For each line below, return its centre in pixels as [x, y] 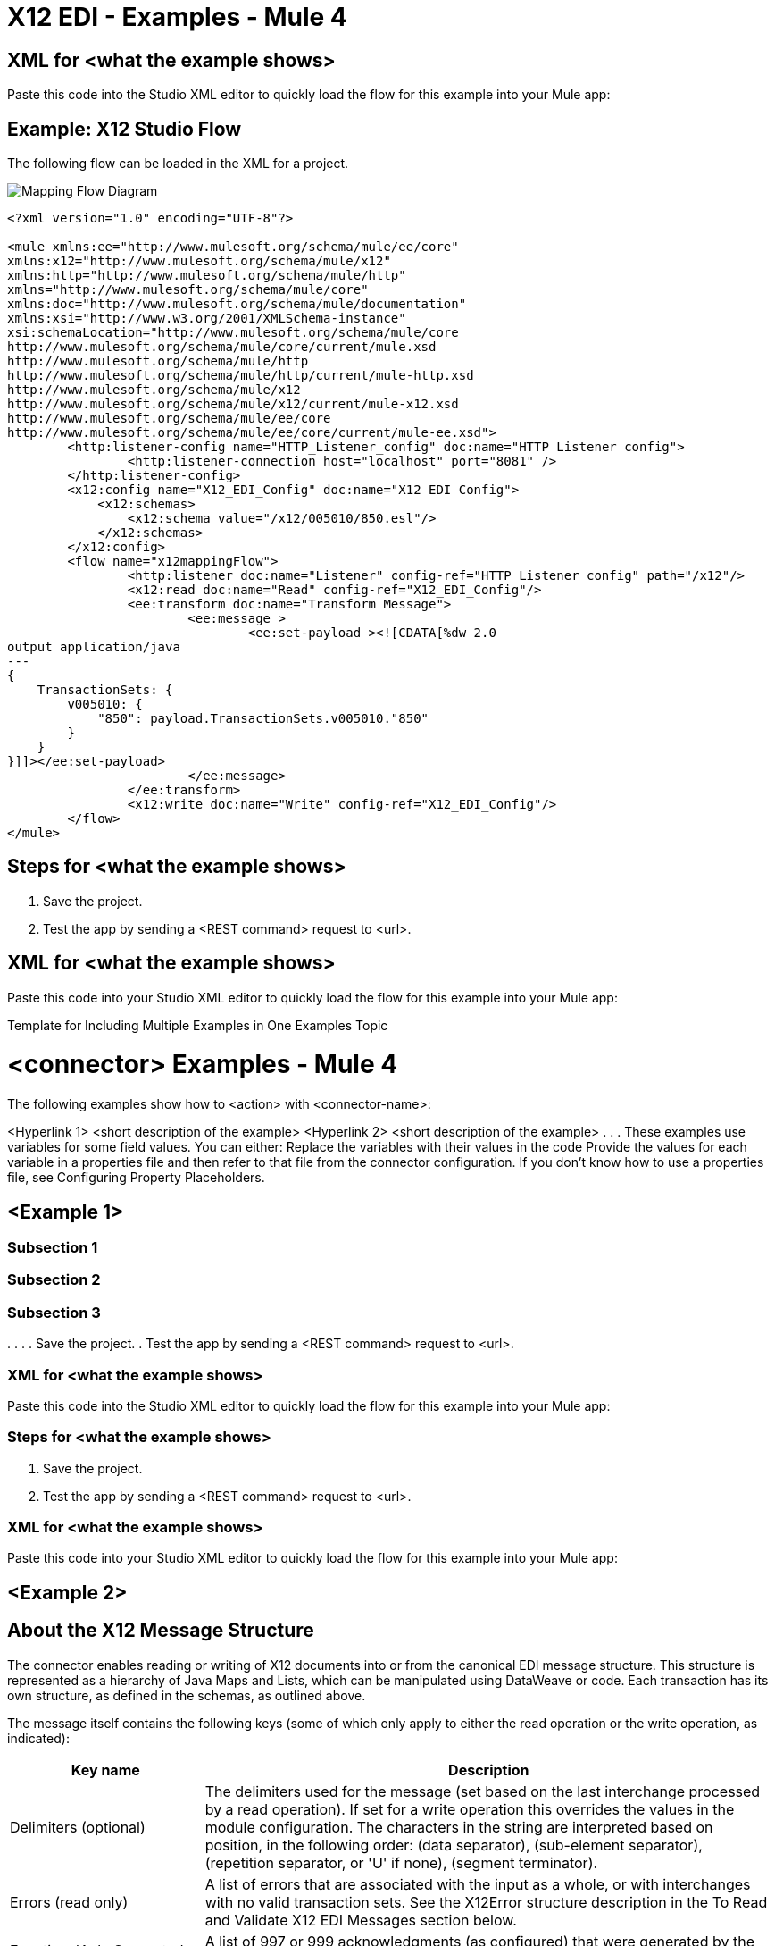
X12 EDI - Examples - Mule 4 [177, 17]
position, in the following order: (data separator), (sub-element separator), [454, 1845]
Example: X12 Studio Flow [125, 129]
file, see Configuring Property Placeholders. [136, 1178]
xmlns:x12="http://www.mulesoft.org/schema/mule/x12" [199, 261]
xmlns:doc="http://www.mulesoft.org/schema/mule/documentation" [237, 304]
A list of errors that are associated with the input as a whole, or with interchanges [478, 1884]
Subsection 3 [54, 1312]
